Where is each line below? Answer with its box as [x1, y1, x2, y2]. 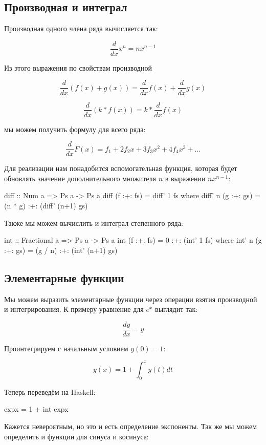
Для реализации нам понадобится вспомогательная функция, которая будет [4, 163, 237, 174]
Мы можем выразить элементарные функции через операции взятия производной [4, 293, 257, 304]
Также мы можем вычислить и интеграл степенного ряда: [4, 217, 183, 228]
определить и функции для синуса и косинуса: [4, 431, 149, 441]
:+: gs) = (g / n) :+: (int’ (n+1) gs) [4, 244, 118, 255]
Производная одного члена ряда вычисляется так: [4, 23, 158, 34]
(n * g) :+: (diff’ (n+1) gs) [4, 200, 88, 211]
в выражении [165, 173, 206, 183]
